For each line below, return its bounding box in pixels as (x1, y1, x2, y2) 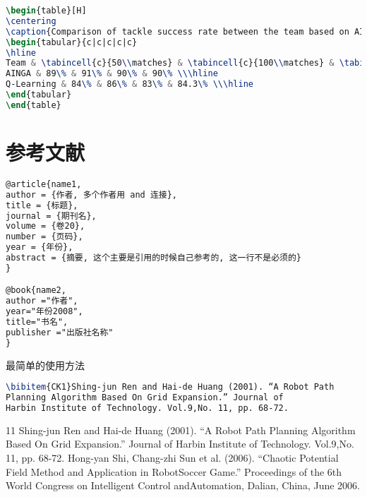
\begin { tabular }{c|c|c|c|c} (6, 37, 138, 47)
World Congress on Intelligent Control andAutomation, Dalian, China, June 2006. (6, 478, 360, 493)
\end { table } (6, 100, 61, 110)
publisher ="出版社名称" (6, 327, 114, 337)
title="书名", (6, 317, 68, 328)
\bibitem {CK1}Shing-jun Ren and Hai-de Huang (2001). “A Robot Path (6, 382, 335, 393)
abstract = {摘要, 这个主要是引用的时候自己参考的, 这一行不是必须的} (6, 253, 301, 263)
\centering (6, 16, 56, 26)
